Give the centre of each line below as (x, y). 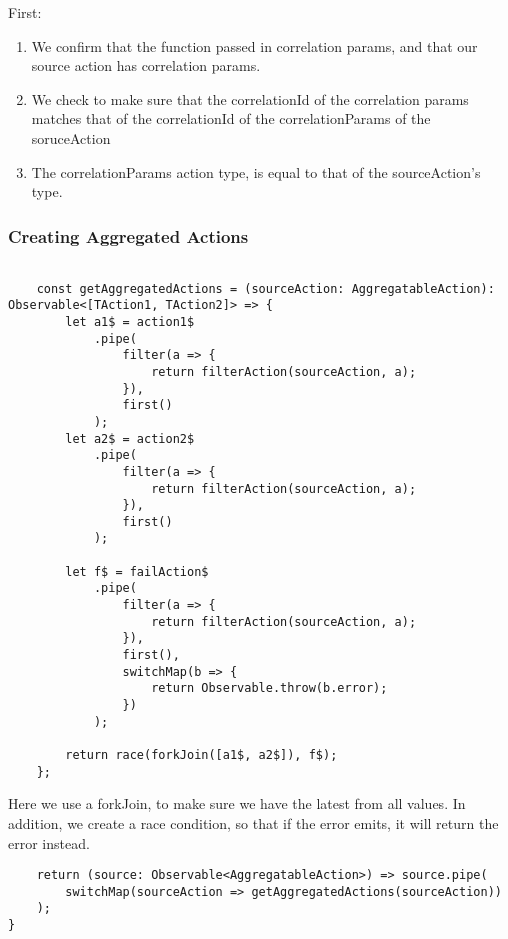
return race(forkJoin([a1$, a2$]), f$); (201, 755)
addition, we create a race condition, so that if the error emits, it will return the (253, 822)
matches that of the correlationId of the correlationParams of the (231, 118)
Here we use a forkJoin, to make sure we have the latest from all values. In (237, 803)
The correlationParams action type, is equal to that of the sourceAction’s (256, 171)
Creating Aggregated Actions (128, 235)
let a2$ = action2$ (130, 438)
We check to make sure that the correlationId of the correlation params (250, 98)
